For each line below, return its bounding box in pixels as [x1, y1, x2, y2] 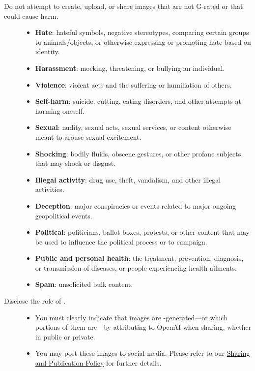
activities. [35, 184, 64, 194]
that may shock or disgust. [35, 158, 116, 168]
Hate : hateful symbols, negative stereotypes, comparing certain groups [35, 27, 249, 37]
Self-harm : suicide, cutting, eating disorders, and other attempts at [35, 96, 241, 106]
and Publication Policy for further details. [35, 358, 162, 368]
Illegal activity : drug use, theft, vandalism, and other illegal [35, 174, 221, 185]
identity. [35, 46, 60, 57]
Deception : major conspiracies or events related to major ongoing [35, 200, 236, 211]
